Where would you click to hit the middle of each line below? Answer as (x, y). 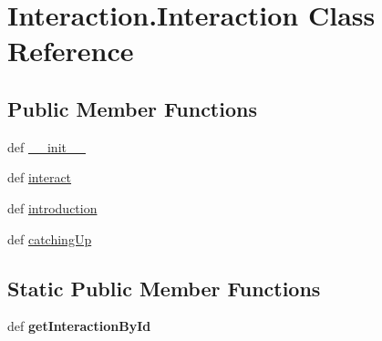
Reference (71, 51)
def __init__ (46, 146)
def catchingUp (50, 238)
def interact (40, 177)
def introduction (52, 207)
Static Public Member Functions (164, 288)
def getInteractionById (79, 326)
